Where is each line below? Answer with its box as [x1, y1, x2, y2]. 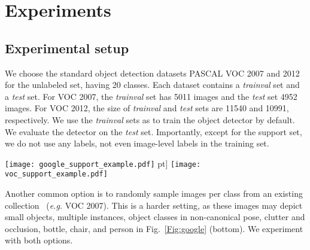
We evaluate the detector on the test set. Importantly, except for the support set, [5, 125, 302, 138]
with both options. [5, 234, 73, 246]
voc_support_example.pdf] [5, 170, 108, 179]
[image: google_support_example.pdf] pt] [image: [5, 157, 201, 169]
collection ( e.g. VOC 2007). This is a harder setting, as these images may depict [5, 199, 303, 211]
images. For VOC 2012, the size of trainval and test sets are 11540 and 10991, [5, 102, 289, 114]
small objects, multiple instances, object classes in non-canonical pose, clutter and [5, 211, 305, 223]
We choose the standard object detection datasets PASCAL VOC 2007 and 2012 [5, 66, 300, 79]
